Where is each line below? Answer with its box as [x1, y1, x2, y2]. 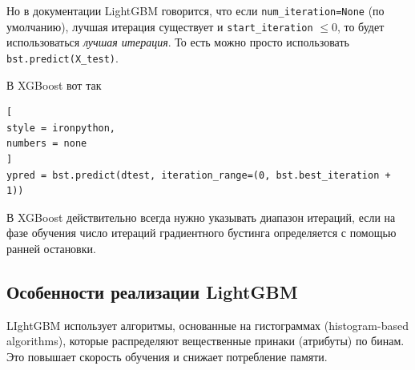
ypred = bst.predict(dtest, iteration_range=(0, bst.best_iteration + [6, 169, 391, 181]
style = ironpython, [6, 122, 116, 134]
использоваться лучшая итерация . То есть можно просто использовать [6, 34, 349, 50]
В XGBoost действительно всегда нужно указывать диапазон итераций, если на [6, 208, 396, 225]
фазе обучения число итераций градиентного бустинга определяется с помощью [6, 224, 397, 241]
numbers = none [6, 138, 87, 150]
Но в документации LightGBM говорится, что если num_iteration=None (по [6, 2, 385, 18]
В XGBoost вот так [6, 76, 102, 93]
